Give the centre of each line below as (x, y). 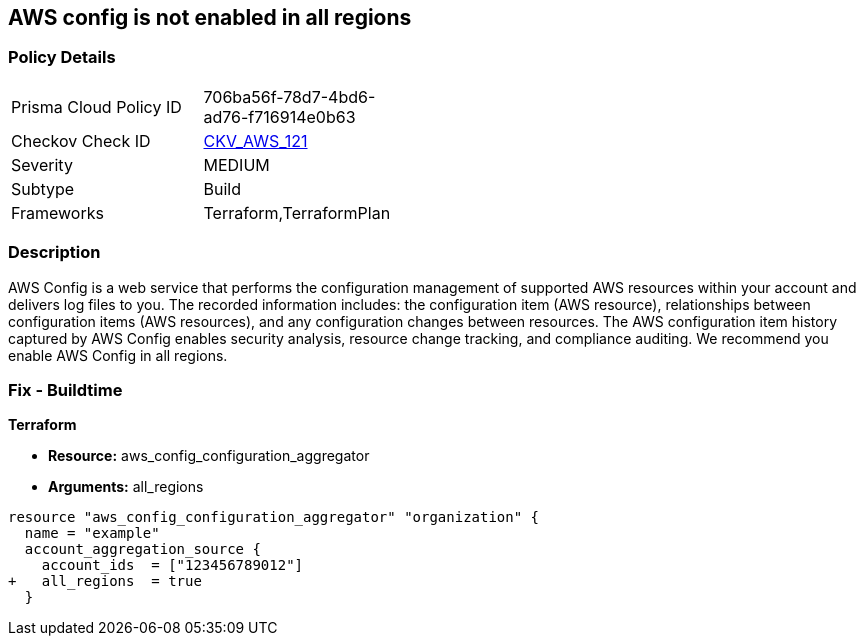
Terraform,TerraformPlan (297, 212)
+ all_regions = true (105, 581)
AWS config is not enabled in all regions (210, 17)
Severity (42, 164)
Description (54, 252)
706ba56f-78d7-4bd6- (289, 96)
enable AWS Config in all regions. (118, 355)
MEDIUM (236, 164)
